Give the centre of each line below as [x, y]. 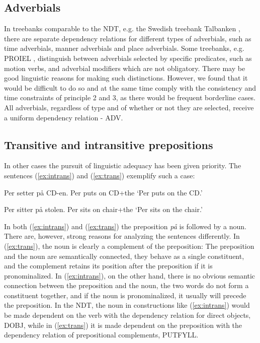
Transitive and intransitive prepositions [109, 144]
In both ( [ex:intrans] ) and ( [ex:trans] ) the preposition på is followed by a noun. [125, 226]
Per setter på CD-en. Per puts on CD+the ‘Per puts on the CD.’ [103, 192]
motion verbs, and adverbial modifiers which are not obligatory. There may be [125, 68]
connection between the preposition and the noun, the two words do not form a [126, 285]
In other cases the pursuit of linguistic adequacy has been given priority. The [123, 165]
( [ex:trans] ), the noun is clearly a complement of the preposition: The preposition [129, 246]
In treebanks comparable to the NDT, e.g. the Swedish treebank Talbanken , [122, 28]
